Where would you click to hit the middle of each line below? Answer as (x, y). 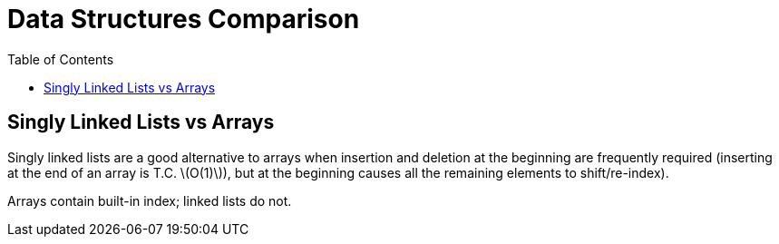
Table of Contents (61, 59)
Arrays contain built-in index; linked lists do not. (150, 200)
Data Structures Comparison (184, 19)
